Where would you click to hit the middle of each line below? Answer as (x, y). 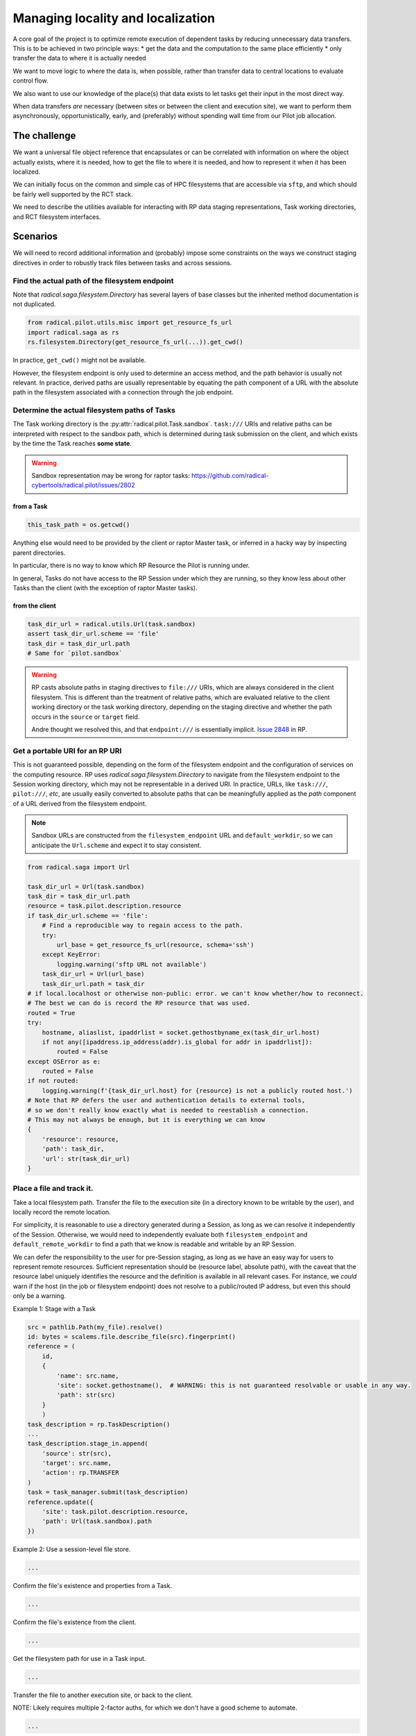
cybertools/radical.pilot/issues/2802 (83, 485)
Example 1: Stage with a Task (54, 1308)
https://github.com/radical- (230, 475)
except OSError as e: (64, 1061)
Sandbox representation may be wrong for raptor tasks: (111, 475)
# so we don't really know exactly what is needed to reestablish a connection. (168, 1110)
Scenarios (35, 236)
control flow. (31, 81)
